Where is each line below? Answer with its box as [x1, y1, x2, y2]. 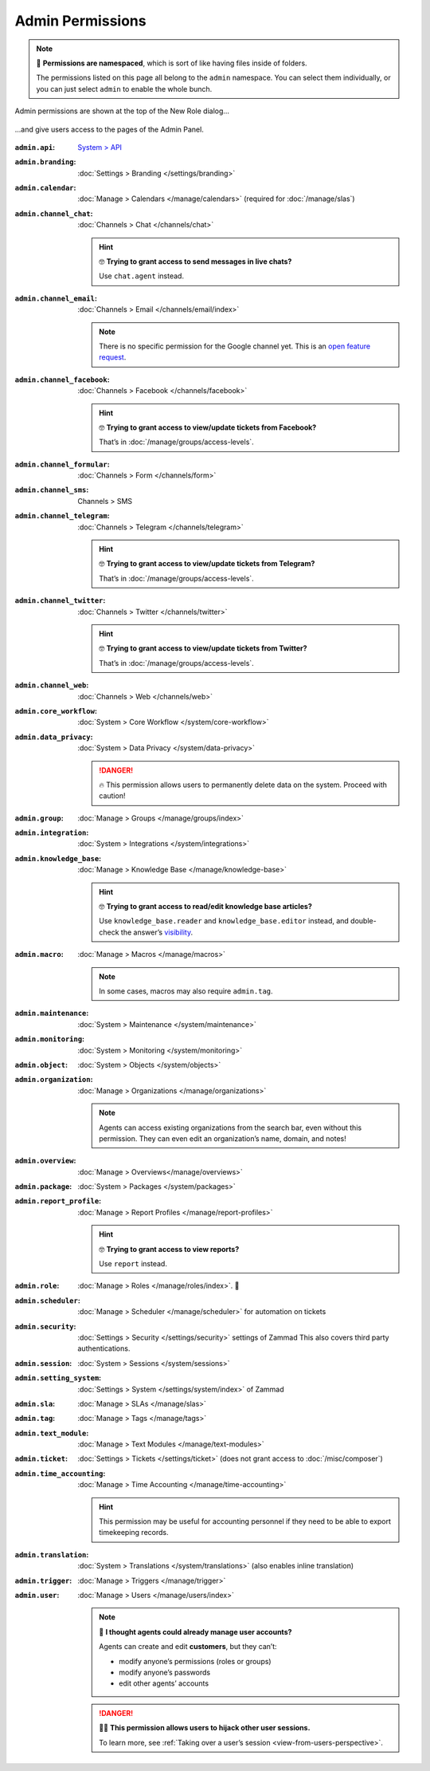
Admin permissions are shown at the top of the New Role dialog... [14, 106, 230, 116]
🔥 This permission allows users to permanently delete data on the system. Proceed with [99, 780, 388, 789]
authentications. [77, 1344, 131, 1353]
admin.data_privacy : [14, 732, 93, 742]
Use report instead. [99, 1259, 167, 1269]
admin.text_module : [14, 1428, 89, 1438]
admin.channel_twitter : [14, 596, 106, 605]
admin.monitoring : [14, 1034, 85, 1044]
